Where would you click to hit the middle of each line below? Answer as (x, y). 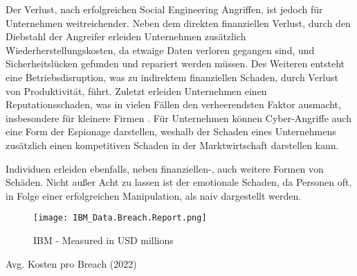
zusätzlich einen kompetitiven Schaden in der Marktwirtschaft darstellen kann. (172, 145)
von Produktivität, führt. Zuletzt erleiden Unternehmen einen (136, 90)
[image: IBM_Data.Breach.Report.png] (120, 218)
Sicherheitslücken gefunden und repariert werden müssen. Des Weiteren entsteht (175, 63)
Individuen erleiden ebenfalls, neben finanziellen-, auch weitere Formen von (165, 168)
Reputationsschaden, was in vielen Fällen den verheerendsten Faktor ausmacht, (173, 104)
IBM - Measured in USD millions (103, 240)
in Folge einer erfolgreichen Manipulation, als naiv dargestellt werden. (154, 195)
